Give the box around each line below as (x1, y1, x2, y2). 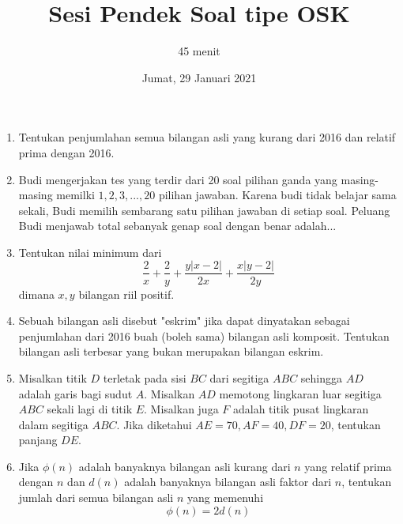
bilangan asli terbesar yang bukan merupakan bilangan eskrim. (18, 343, 324, 360)
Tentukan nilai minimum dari (18, 243, 162, 260)
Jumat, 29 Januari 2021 (141, 69, 257, 85)
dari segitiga (209, 369, 269, 386)
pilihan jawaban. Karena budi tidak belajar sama (158, 187, 397, 203)
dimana (18, 285, 55, 302)
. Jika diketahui (116, 416, 192, 432)
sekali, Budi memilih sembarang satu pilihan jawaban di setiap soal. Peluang (18, 202, 390, 218)
